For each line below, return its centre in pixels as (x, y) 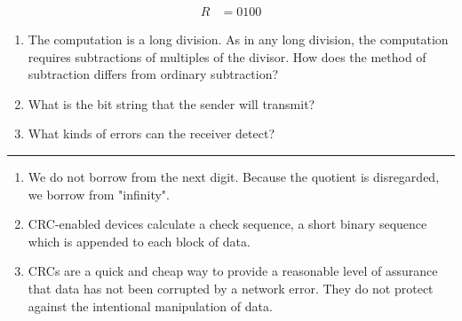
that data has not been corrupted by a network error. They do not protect (231, 288)
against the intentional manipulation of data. (150, 305)
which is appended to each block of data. (139, 241)
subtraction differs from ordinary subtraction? (153, 74)
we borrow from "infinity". (99, 194)
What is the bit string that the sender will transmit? (171, 103)
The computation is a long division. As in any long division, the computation (238, 39)
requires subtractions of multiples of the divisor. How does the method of (227, 56)
